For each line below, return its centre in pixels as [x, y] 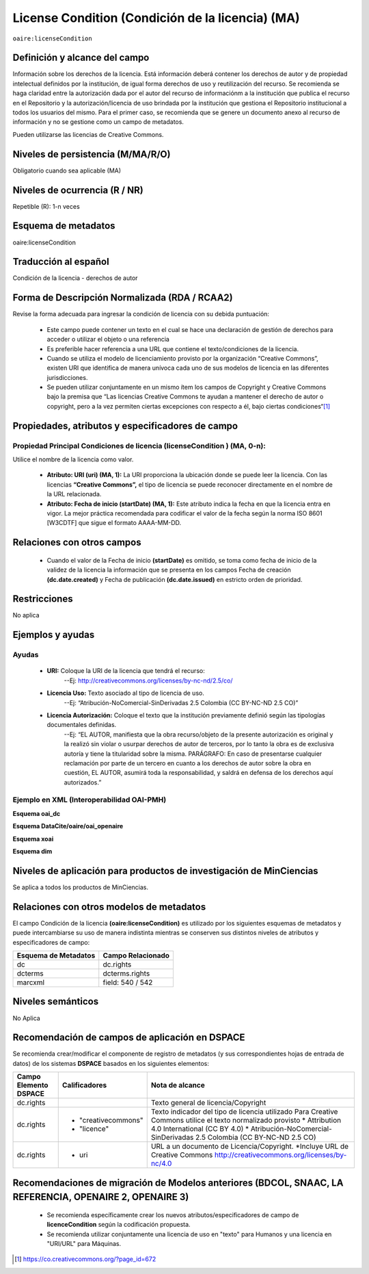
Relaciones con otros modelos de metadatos [109, 907]
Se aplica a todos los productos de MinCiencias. [80, 887]
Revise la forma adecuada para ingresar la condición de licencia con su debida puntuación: [141, 314]
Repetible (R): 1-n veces [46, 206]
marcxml [30, 982]
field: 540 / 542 [128, 982]
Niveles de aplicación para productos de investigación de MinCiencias [165, 870]
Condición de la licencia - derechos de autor [75, 278]
